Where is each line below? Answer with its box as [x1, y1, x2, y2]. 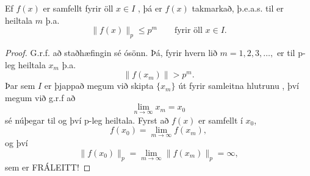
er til [276, 46, 295, 58]
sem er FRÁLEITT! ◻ [5, 160, 91, 173]
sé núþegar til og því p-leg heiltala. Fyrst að [5, 113, 169, 126]
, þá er [138, 2, 162, 14]
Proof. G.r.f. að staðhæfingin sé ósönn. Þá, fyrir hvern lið [5, 46, 217, 58]
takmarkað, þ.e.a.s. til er [192, 2, 284, 14]
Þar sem [5, 79, 35, 92]
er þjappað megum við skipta [44, 79, 154, 92]
